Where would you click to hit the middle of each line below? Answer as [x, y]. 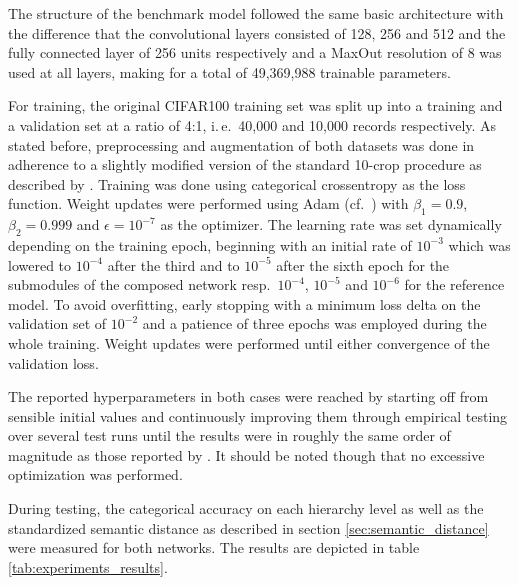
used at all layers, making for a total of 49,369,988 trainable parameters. [229, 71]
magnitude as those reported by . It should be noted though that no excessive [246, 454]
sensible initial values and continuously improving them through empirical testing [258, 415]
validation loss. [53, 362]
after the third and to [173, 264]
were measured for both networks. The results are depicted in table [214, 547]
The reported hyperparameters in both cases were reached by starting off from [248, 396]
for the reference [454, 284]
